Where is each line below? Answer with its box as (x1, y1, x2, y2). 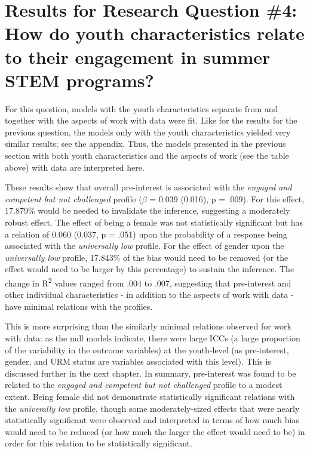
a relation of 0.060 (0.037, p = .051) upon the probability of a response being (5, 227, 287, 240)
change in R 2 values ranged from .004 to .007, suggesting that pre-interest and (5, 275, 291, 289)
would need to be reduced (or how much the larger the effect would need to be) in (5, 425, 305, 437)
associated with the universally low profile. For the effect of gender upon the (5, 239, 284, 252)
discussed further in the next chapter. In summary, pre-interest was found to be (5, 366, 296, 379)
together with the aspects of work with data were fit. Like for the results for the (5, 114, 297, 127)
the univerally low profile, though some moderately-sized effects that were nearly (5, 402, 300, 414)
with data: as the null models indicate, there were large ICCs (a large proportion (5, 332, 300, 344)
